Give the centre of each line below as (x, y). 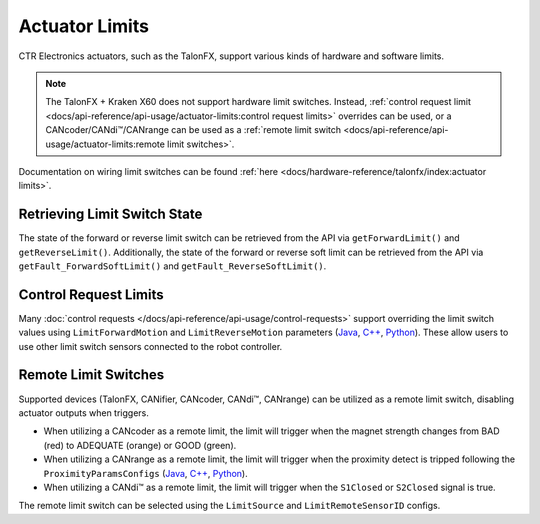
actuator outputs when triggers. (84, 412)
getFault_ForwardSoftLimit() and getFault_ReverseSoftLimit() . (172, 266)
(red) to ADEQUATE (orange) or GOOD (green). (140, 445)
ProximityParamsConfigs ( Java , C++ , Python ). (146, 473)
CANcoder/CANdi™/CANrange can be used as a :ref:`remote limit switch (193, 130)
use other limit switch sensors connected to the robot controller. (150, 346)
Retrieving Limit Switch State (110, 214)
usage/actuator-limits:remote (105, 144)
